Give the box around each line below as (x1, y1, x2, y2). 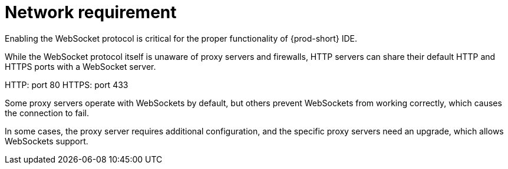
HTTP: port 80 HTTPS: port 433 (5, 79, 128, 90)
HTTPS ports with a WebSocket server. (5, 61, 156, 72)
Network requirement (5, 2, 177, 22)
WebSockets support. (5, 136, 88, 146)
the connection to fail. (5, 107, 90, 118)
